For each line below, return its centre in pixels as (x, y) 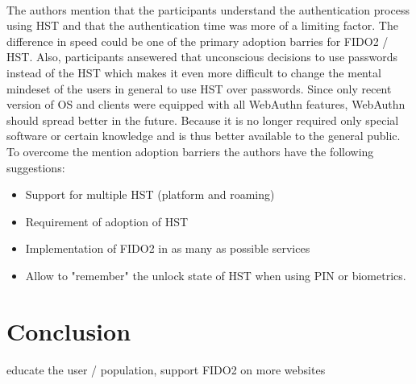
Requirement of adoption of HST (107, 221)
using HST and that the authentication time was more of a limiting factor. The (202, 25)
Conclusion (69, 330)
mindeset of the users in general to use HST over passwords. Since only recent (199, 88)
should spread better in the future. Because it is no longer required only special (203, 120)
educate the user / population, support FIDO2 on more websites (166, 369)
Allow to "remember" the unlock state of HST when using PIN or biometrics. (216, 275)
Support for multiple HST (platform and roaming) (150, 194)
